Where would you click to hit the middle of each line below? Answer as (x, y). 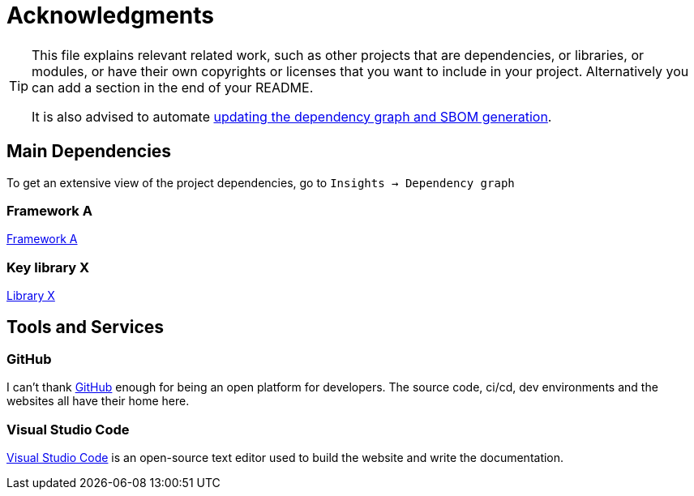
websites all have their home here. (98, 401)
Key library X (48, 267)
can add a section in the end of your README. (173, 87)
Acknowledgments (111, 15)
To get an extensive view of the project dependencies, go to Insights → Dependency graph (261, 182)
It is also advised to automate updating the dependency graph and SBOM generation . (292, 116)
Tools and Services (86, 327)
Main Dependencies (89, 152)
